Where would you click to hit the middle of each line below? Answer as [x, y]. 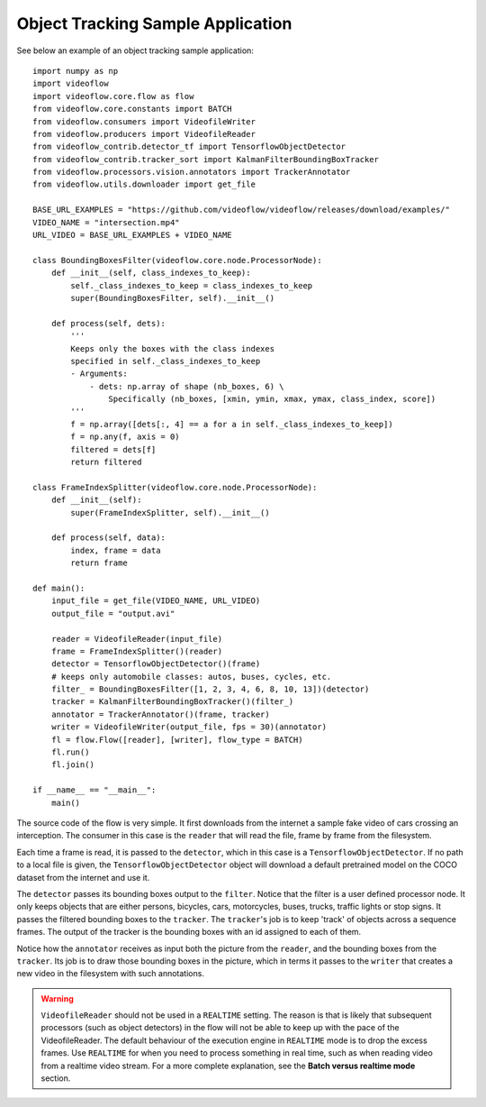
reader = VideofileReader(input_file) [137, 639]
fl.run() [70, 752]
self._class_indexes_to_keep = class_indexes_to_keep [192, 285]
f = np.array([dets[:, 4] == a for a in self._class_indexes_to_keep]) [232, 424]
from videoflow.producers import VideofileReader [144, 134]
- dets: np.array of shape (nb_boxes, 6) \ [187, 386]
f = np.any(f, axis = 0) [125, 437]
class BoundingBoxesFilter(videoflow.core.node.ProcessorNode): [178, 260]
